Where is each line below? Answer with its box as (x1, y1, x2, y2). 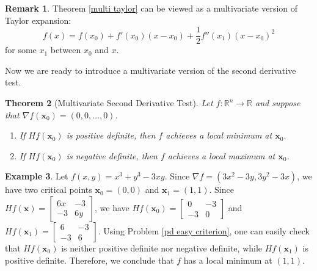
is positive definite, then (66, 129, 156, 142)
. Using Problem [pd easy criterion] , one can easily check (98, 225, 310, 237)
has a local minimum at (183, 253, 272, 266)
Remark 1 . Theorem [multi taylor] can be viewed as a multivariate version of (5, 2, 298, 14)
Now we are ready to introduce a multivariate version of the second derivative (5, 63, 296, 76)
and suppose (255, 96, 301, 109)
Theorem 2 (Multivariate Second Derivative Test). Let (5, 96, 213, 109)
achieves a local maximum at (167, 149, 275, 162)
